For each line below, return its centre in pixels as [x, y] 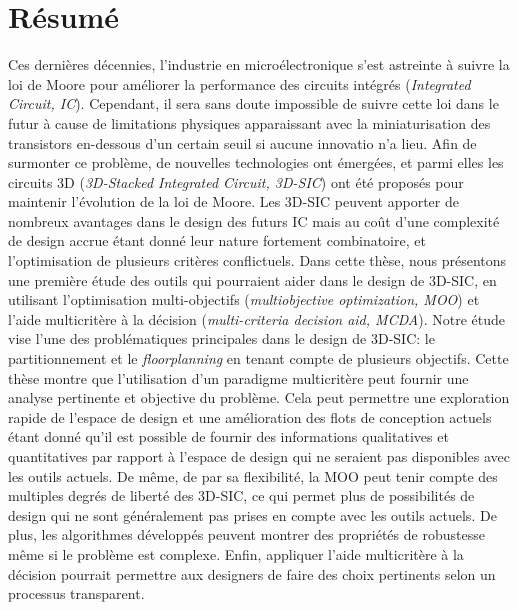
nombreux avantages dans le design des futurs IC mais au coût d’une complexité [254, 220]
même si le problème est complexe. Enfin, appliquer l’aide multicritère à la [236, 553]
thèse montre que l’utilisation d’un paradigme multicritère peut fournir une [238, 377]
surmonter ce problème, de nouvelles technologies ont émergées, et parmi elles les [256, 162]
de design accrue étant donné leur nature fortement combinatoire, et [217, 240]
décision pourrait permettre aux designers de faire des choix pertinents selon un [252, 573]
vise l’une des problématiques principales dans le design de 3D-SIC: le [221, 338]
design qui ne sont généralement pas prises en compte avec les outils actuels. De [252, 514]
